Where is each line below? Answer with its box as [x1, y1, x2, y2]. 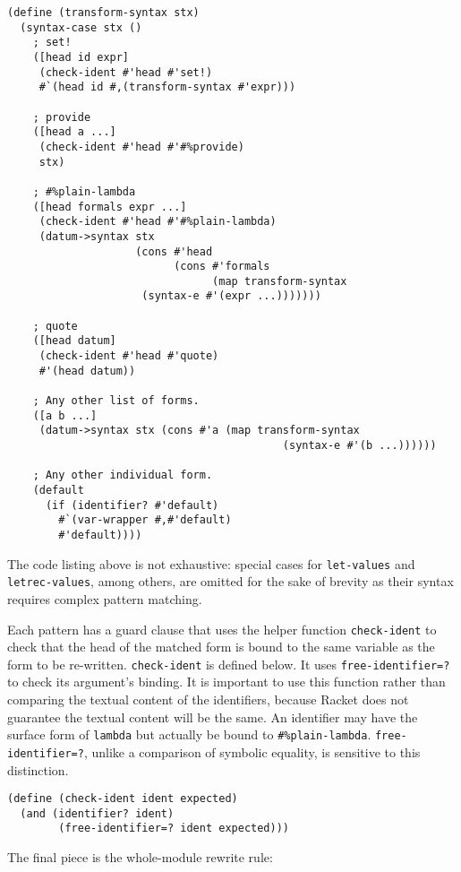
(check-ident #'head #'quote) [38, 350, 219, 363]
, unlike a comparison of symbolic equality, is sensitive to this [83, 742, 421, 761]
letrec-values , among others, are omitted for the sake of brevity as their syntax [7, 572, 454, 591]
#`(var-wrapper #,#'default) [58, 514, 232, 527]
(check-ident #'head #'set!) [38, 65, 213, 79]
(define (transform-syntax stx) [7, 6, 200, 19]
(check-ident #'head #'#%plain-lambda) [38, 215, 277, 229]
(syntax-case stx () [20, 21, 142, 34]
